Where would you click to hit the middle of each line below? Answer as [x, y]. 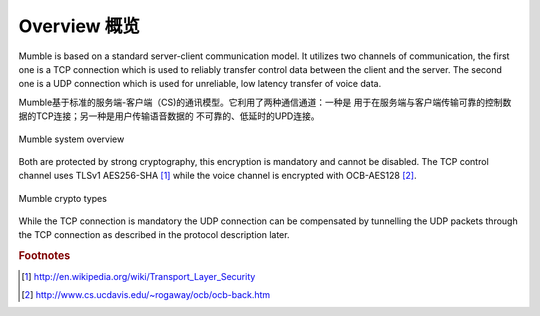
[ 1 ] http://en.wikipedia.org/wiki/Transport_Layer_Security [138, 276]
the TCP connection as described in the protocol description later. [154, 235]
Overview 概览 [79, 26]
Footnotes [44, 256]
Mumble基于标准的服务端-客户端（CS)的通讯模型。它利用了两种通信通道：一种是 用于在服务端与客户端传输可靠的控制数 [265, 102]
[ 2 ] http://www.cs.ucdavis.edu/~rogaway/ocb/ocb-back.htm [146, 294]
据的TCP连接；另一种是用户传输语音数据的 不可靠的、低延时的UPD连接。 [169, 116]
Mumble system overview [71, 139]
